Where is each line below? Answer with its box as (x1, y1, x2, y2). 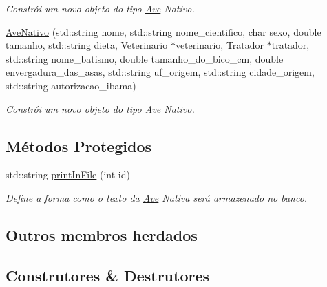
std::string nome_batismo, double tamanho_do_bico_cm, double (6, 51, 284, 65)
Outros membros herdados (6, 224, 198, 245)
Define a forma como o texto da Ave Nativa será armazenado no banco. (6, 190, 308, 204)
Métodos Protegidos (6, 135, 151, 156)
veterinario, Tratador (175, 38, 264, 52)
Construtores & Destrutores (6, 264, 210, 286)
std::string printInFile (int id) (6, 167, 130, 182)
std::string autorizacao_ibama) (6, 78, 136, 92)
